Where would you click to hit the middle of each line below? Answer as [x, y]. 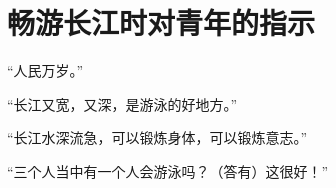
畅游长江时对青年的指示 [161, 22]
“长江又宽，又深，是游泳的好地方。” [122, 103]
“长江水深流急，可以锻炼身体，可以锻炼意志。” [157, 137]
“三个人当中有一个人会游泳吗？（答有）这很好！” [168, 170]
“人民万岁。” [45, 70]
